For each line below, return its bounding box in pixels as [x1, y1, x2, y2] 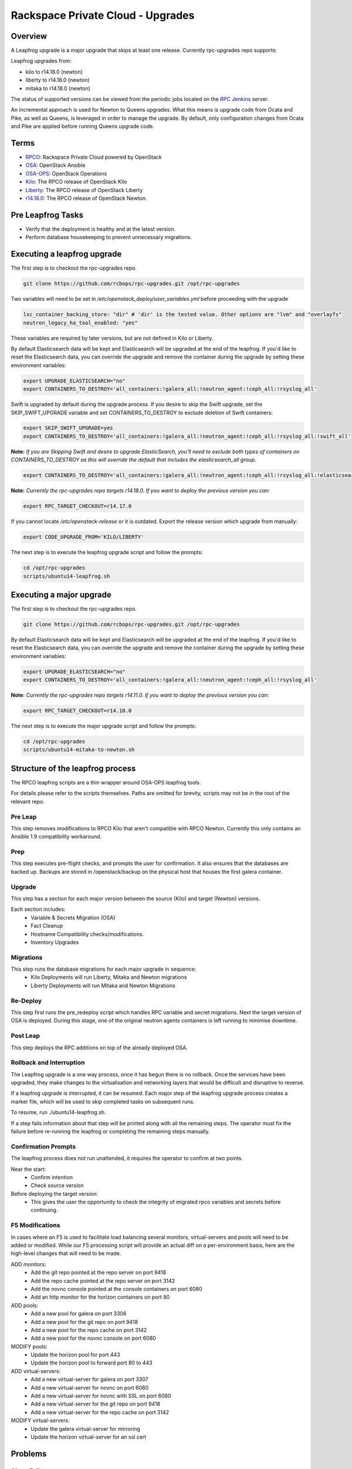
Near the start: [11, 1165, 46, 1172]
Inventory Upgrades [31, 938, 79, 945]
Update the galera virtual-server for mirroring [31, 1425, 140, 1432]
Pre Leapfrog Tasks [11, 210, 84, 220]
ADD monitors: [11, 1260, 46, 1267]
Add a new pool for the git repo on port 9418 [31, 1318, 138, 1325]
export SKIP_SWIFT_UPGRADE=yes [23, 425, 114, 431]
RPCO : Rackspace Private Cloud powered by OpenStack [25, 153, 162, 161]
